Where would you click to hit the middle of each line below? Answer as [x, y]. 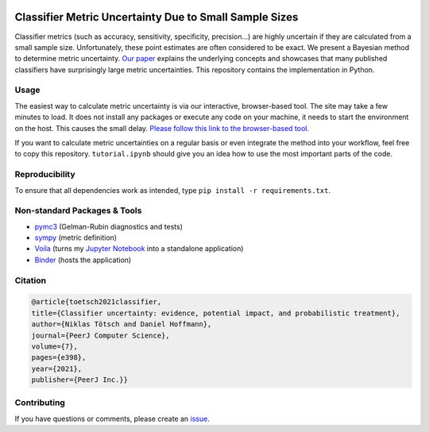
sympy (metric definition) [76, 237]
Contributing [40, 403]
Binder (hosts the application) [83, 260]
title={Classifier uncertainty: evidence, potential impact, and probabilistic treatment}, [216, 313]
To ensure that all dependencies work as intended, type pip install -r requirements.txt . [173, 190]
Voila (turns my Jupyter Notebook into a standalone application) [139, 249]
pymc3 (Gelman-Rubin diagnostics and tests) [108, 226]
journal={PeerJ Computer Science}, [100, 335]
